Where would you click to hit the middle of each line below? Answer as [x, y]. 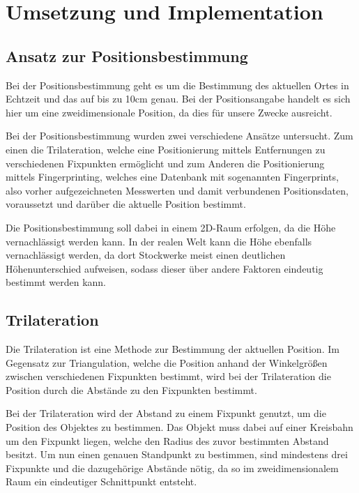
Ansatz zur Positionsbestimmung [127, 55]
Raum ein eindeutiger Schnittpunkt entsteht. [101, 481]
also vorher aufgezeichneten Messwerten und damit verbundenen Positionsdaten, [177, 190]
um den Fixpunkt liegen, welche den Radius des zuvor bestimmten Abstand [167, 440]
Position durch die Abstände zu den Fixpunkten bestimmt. [131, 389]
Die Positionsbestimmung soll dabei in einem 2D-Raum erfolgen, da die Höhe [171, 227]
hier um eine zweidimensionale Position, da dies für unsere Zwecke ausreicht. [169, 112]
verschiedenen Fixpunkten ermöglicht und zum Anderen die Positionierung [165, 163]
